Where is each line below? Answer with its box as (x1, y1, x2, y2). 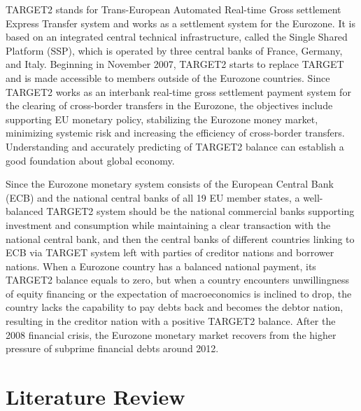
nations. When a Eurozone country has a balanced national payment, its (6, 258, 316, 273)
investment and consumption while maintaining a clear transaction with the (6, 217, 331, 232)
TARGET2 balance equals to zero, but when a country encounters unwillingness (6, 272, 349, 287)
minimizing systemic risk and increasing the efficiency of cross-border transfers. (6, 125, 345, 140)
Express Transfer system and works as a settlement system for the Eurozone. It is (6, 15, 355, 30)
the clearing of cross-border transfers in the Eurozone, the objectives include (6, 98, 333, 113)
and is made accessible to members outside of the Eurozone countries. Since (6, 70, 330, 85)
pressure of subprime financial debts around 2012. (6, 341, 219, 356)
